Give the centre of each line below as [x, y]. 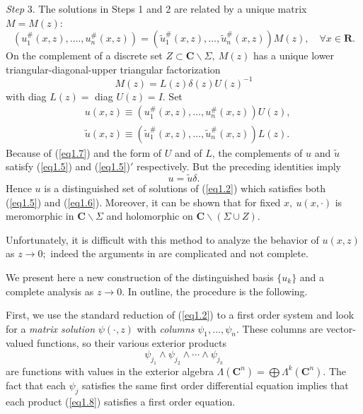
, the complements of [257, 152]
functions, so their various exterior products [132, 343]
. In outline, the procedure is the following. [215, 291]
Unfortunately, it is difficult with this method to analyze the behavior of [162, 239]
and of [188, 152]
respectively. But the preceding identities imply [239, 166]
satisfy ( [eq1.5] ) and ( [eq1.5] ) [68, 166]
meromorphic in [40, 216]
